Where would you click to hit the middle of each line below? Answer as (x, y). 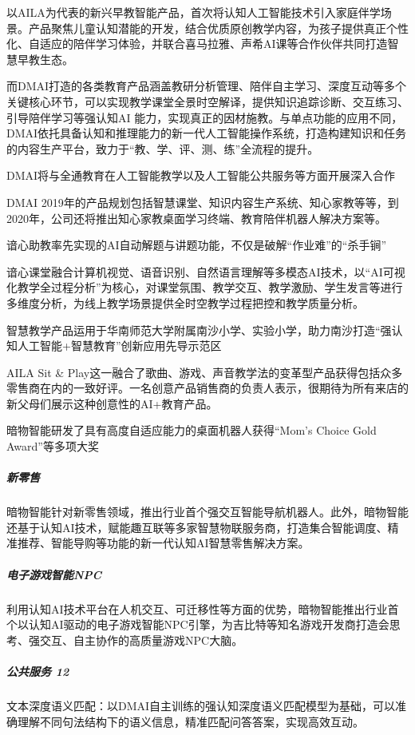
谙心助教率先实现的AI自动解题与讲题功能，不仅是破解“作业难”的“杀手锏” (196, 245)
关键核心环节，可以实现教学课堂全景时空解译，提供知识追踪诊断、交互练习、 (207, 101)
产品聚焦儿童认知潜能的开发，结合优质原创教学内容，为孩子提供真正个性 (218, 28)
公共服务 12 (38, 671)
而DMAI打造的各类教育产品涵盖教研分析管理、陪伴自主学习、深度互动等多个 (207, 86)
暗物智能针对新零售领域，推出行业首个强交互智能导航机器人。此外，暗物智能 (207, 512)
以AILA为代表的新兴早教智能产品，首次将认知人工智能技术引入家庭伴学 (194, 12)
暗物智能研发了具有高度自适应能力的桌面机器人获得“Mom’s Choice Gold (192, 430)
